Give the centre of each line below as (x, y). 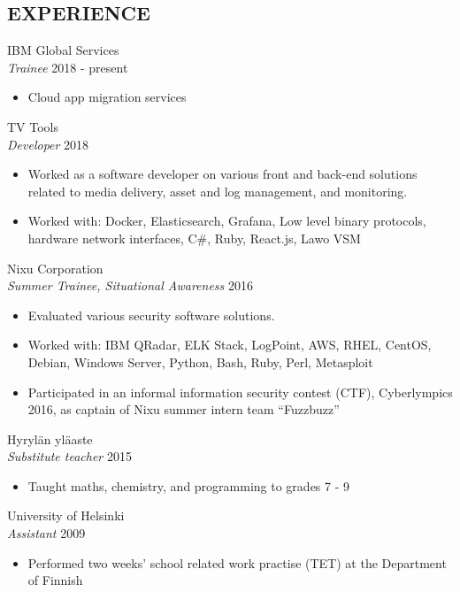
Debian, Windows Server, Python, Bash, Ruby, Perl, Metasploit (200, 361)
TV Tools (33, 126)
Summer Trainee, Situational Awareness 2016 (130, 285)
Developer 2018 (48, 144)
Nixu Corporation (55, 268)
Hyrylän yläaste (50, 438)
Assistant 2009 (46, 533)
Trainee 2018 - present (68, 67)
